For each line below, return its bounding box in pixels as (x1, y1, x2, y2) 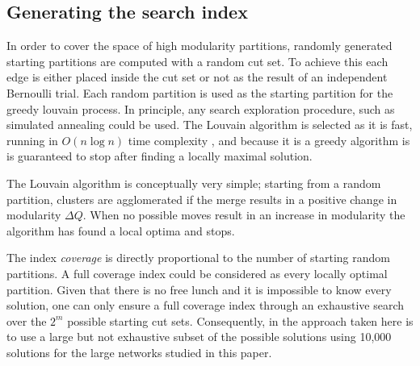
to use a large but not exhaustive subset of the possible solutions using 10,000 (6, 328, 392, 345)
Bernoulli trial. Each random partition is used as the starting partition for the (6, 84, 393, 101)
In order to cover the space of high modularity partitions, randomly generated (6, 37, 393, 54)
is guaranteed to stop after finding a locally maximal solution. (6, 148, 313, 164)
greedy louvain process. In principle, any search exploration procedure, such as (6, 100, 395, 117)
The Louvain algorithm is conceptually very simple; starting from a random (6, 174, 381, 191)
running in (6, 131, 58, 148)
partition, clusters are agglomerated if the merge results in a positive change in (6, 190, 397, 207)
